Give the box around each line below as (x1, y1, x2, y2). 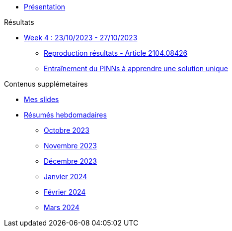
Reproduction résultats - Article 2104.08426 (44, 49, 188, 57)
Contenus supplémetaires (4, 80, 88, 88)
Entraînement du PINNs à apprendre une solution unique (44, 64, 228, 73)
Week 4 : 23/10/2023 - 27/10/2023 (24, 33, 138, 42)
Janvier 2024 (44, 172, 87, 181)
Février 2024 (44, 188, 86, 196)
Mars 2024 (44, 203, 79, 212)
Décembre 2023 (44, 157, 97, 165)
